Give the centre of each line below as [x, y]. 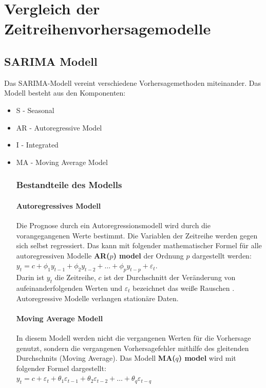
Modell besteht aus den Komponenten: [65, 93]
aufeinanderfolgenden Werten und [69, 288]
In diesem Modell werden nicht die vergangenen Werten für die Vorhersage [134, 337]
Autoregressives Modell [59, 205]
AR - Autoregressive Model [59, 127]
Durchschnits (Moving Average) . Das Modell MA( [96, 358]
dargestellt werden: [222, 255]
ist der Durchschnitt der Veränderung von [170, 277]
